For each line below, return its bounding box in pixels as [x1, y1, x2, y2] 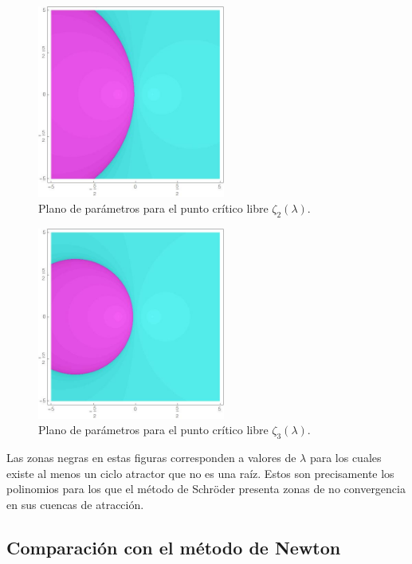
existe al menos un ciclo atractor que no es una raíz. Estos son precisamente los [6, 464, 394, 481]
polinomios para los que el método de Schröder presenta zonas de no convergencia [6, 480, 406, 497]
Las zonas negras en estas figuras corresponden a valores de [6, 449, 296, 466]
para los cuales [309, 449, 382, 466]
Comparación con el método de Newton [6, 535, 341, 559]
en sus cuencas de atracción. [6, 496, 144, 512]
